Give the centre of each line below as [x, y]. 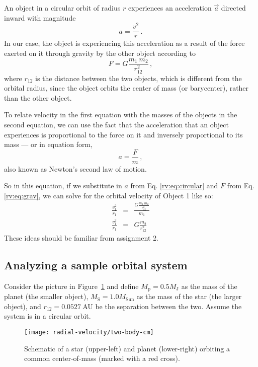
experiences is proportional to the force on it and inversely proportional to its [123, 134]
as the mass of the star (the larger [189, 296]
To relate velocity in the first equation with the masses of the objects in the [121, 115]
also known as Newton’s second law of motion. [75, 168]
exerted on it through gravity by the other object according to [100, 53]
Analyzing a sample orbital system [96, 265]
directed [233, 8]
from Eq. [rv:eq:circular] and [174, 186]
